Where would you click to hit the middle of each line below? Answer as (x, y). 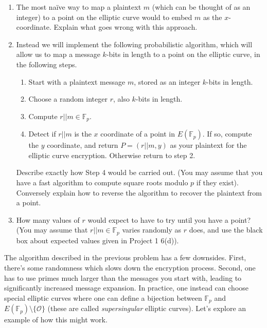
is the (83, 134)
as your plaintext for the (208, 145)
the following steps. (47, 64)
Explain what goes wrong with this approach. (126, 27)
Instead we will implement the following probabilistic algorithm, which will (134, 44)
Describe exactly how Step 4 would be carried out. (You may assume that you (139, 172)
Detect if (42, 134)
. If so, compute (227, 134)
